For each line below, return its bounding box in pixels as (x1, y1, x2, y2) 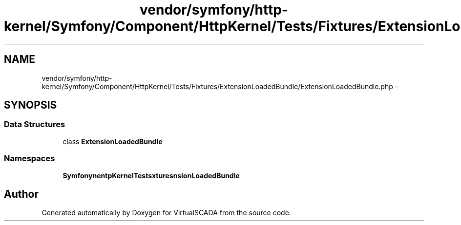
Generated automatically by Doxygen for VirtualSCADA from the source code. (42, 208, 291, 217)
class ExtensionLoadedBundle (63, 137, 163, 146)
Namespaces (4, 153, 55, 164)
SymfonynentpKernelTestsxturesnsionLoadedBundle (63, 171, 240, 180)
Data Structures (4, 119, 65, 130)
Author (4, 187, 39, 200)
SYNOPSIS (4, 99, 57, 112)
